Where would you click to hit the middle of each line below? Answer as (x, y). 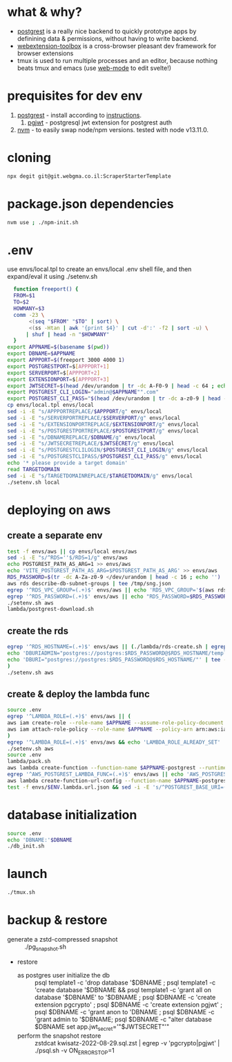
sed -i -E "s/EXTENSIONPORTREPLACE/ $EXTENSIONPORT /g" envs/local (103, 424)
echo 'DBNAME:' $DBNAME (40, 840)
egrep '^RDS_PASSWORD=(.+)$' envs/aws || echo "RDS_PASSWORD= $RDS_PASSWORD (118, 596)
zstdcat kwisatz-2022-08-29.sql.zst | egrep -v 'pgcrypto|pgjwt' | (127, 1043)
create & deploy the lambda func (78, 694)
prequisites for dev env (75, 96)
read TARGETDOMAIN (33, 469)
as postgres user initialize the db (64, 975)
